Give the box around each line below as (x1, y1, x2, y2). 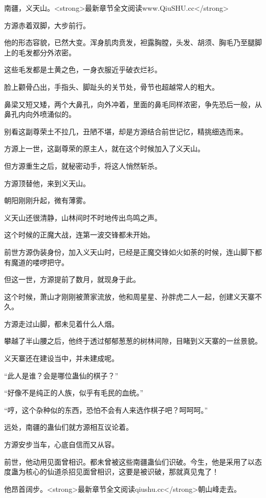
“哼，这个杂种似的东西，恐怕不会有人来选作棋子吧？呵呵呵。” (4, 404, 208, 415)
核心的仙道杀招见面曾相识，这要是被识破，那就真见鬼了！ (25, 466, 219, 477)
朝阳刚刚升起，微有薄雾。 (4, 195, 90, 206)
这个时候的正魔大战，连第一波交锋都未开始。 (4, 229, 154, 240)
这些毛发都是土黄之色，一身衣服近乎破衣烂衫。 (4, 64, 162, 75)
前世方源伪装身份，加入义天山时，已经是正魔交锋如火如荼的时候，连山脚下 (4, 246, 255, 257)
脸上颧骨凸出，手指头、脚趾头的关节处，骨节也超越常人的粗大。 (4, 81, 219, 92)
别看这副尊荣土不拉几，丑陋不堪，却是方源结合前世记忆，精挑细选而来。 (4, 126, 248, 136)
